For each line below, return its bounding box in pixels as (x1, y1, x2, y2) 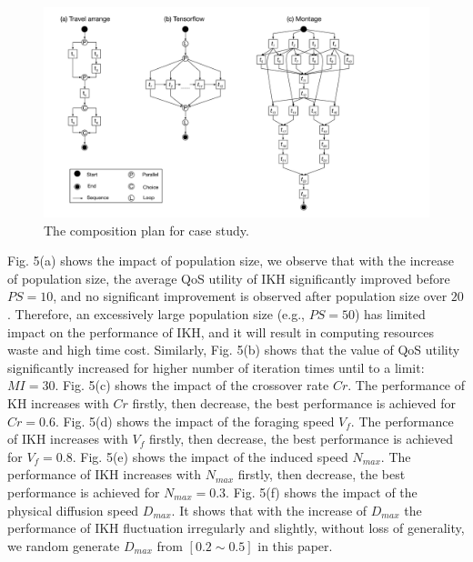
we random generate (7, 536, 120, 555)
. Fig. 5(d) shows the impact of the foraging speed (55, 411, 335, 430)
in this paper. (257, 536, 333, 555)
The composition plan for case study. (44, 220, 249, 239)
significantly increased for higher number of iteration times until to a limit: (7, 357, 425, 376)
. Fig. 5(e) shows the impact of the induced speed (72, 447, 348, 466)
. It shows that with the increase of (171, 500, 367, 519)
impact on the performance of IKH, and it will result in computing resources (7, 322, 435, 341)
